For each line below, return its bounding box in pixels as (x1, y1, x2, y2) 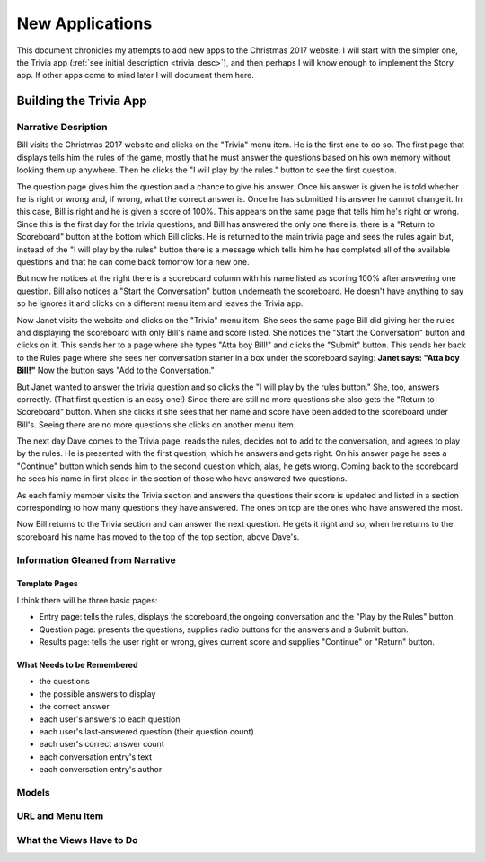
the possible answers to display (39, 688, 156, 699)
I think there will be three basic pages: (16, 594, 158, 605)
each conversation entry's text (39, 751, 153, 762)
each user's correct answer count (39, 739, 165, 750)
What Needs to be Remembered (16, 659, 138, 670)
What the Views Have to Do (16, 833, 138, 846)
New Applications (16, 13, 153, 33)
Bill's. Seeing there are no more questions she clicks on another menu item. (16, 418, 296, 430)
